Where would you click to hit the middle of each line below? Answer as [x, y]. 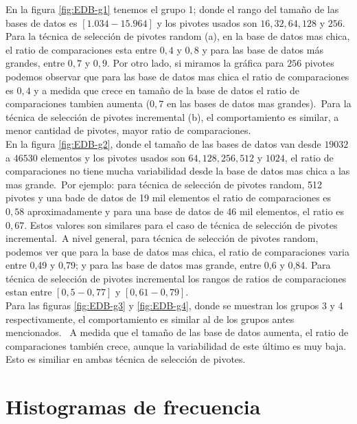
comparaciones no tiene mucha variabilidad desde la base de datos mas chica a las [178, 171]
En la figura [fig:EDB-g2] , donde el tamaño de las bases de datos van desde [163, 143]
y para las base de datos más [263, 49]
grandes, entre [35, 63]
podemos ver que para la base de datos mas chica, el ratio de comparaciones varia [178, 251]
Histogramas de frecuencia [133, 406]
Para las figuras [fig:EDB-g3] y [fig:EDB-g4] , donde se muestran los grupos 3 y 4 [174, 305]
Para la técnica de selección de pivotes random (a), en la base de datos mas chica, [178, 36]
